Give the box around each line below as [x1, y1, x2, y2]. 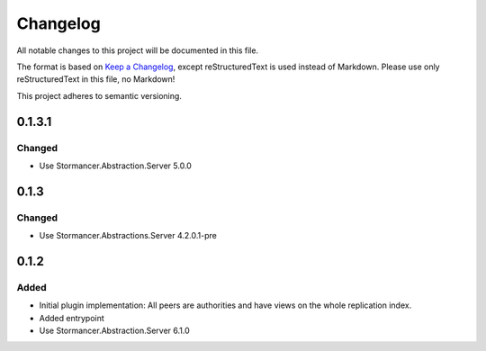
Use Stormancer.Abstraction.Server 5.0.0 [39, 160, 193, 171]
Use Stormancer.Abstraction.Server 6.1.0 [39, 325, 191, 336]
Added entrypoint [39, 312, 105, 323]
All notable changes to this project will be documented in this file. [16, 45, 259, 56]
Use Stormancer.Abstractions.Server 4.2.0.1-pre [39, 230, 218, 241]
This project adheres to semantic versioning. [16, 90, 182, 101]
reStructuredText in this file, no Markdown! [16, 74, 175, 85]
